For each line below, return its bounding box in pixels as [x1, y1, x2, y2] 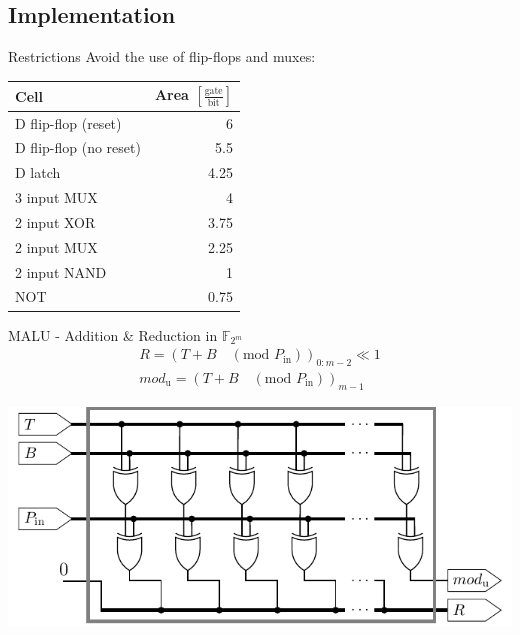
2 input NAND [15, 261, 107, 282]
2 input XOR [15, 211, 96, 232]
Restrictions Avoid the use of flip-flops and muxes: [8, 46, 316, 67]
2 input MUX [15, 236, 98, 257]
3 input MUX [15, 187, 98, 208]
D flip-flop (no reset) [15, 137, 141, 158]
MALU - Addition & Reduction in [8, 324, 218, 345]
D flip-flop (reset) [15, 112, 122, 133]
